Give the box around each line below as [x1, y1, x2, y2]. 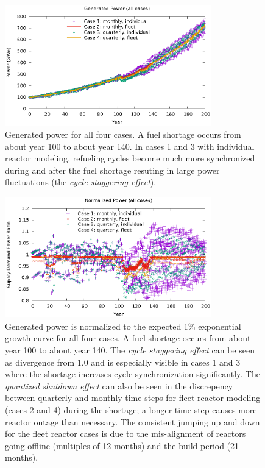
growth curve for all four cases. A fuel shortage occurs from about [5, 331, 251, 344]
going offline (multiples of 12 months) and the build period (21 [5, 439, 239, 452]
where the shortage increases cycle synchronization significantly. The [5, 367, 260, 380]
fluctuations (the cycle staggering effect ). [5, 175, 157, 188]
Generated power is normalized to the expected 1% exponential [5, 319, 241, 332]
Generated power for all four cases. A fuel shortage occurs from [5, 127, 241, 140]
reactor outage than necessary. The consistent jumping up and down [5, 415, 260, 428]
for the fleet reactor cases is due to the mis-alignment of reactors [5, 427, 246, 440]
